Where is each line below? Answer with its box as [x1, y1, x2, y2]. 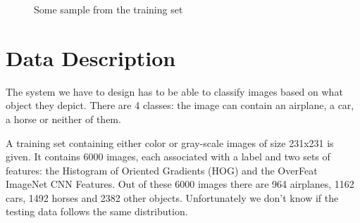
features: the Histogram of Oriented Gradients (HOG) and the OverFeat [6, 163, 318, 177]
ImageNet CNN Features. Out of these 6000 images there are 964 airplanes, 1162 [6, 177, 354, 191]
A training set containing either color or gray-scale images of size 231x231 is [6, 135, 334, 150]
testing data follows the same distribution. [6, 204, 188, 219]
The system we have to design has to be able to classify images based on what [6, 84, 343, 98]
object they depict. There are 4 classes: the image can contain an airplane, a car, [6, 98, 354, 113]
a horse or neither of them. [6, 111, 121, 126]
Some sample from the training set [34, 2, 183, 16]
